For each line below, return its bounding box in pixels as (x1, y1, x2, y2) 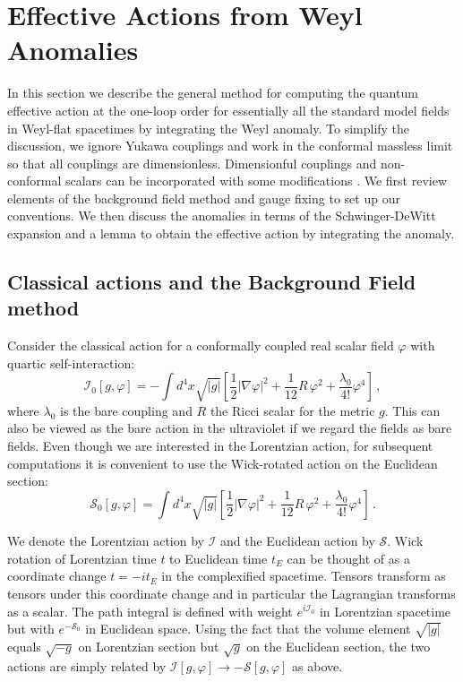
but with (7, 619, 55, 638)
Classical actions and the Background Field (7, 268, 416, 296)
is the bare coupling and (60, 401, 193, 419)
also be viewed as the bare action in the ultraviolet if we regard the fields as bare (7, 419, 452, 437)
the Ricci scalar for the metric (210, 401, 375, 419)
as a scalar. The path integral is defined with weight (7, 601, 293, 620)
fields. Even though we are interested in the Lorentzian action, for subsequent (7, 436, 433, 455)
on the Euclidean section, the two (246, 636, 431, 655)
